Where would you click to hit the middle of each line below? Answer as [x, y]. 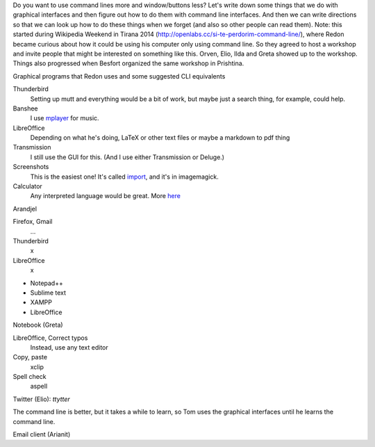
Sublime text [48, 293]
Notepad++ [47, 283]
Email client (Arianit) [42, 434]
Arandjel [25, 209]
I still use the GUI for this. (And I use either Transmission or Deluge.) [127, 157]
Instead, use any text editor [69, 347]
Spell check [30, 377]
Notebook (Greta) [38, 325]
